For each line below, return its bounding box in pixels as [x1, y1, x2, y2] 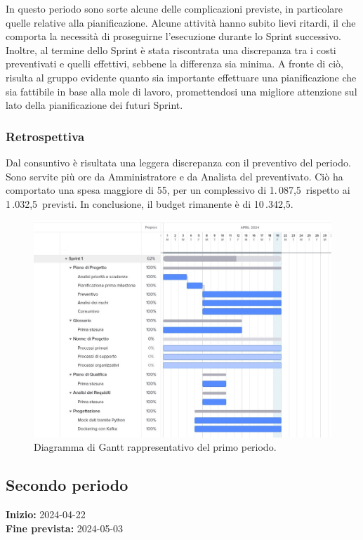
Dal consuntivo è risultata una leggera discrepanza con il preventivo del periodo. [6, 154, 351, 169]
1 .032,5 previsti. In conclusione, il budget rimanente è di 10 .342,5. [6, 196, 293, 211]
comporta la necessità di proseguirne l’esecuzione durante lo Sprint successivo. [6, 29, 341, 44]
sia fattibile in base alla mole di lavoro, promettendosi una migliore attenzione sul [6, 84, 357, 98]
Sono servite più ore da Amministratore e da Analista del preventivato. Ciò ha [6, 169, 343, 183]
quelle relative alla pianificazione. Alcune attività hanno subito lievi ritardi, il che [6, 15, 356, 29]
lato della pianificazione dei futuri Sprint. [6, 98, 183, 112]
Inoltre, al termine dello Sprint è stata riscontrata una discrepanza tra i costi [6, 42, 336, 57]
